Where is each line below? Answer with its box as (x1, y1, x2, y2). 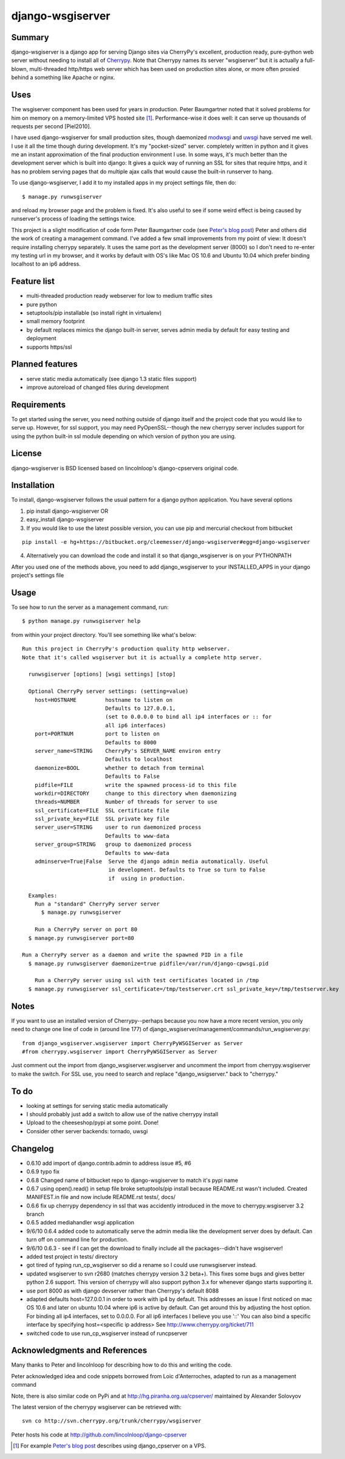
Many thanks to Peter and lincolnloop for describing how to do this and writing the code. (11, 1361, 233, 1368)
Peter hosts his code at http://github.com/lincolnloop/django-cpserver (11, 1431, 187, 1438)
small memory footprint (26, 318, 85, 325)
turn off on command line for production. (26, 1236, 129, 1243)
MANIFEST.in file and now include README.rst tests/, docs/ (26, 1193, 176, 1201)
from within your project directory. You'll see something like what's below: (11, 631, 197, 638)
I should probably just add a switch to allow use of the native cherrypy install (26, 1111, 219, 1118)
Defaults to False (105, 773, 160, 780)
